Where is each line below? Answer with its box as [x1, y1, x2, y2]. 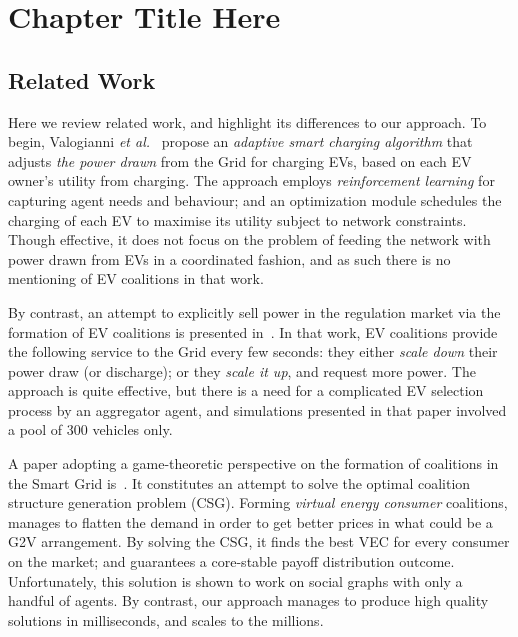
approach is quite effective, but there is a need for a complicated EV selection [8, 380, 484, 401]
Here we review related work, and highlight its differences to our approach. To [8, 111, 487, 132]
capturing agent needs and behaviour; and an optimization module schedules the [8, 189, 502, 210]
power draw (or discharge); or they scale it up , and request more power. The [8, 360, 476, 381]
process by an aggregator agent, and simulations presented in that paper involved [8, 399, 507, 420]
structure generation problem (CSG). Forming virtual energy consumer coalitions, [8, 492, 508, 513]
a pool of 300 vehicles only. [8, 419, 173, 440]
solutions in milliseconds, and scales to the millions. [8, 609, 324, 630]
